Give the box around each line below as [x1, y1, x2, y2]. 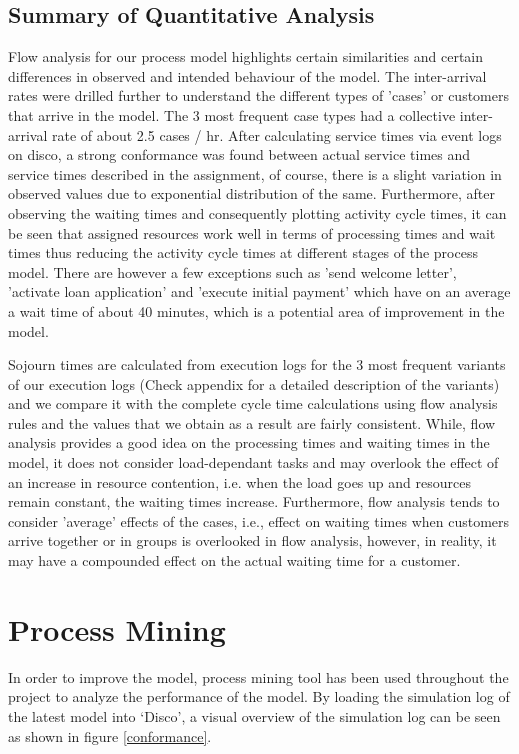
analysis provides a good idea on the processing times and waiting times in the [8, 432, 490, 453]
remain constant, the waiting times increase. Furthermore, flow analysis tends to [8, 491, 500, 512]
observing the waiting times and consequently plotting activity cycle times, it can [8, 202, 507, 223]
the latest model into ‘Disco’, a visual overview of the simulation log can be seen [8, 705, 501, 726]
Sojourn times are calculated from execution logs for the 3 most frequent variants [8, 354, 506, 375]
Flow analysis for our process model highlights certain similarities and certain [8, 46, 484, 67]
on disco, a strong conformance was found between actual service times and [8, 144, 471, 165]
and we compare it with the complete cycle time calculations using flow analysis [8, 393, 498, 414]
